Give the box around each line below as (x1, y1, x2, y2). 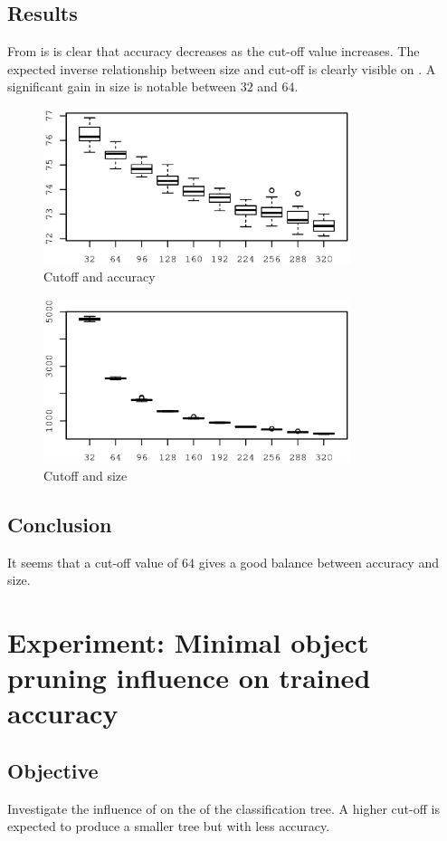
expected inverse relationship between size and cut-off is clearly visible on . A (7, 59, 436, 78)
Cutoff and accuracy (43, 267, 156, 286)
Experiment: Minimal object (7, 624, 369, 661)
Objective (7, 756, 99, 784)
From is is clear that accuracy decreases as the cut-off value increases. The (7, 42, 420, 61)
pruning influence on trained (7, 659, 371, 696)
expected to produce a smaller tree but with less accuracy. (7, 817, 330, 836)
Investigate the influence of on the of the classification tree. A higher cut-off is (7, 798, 440, 817)
